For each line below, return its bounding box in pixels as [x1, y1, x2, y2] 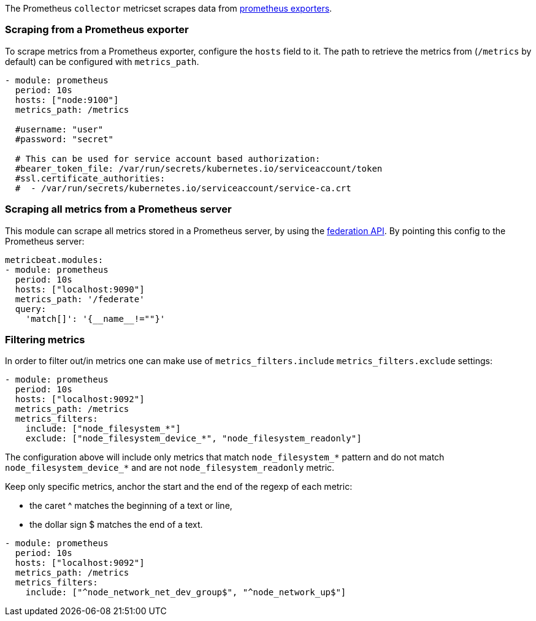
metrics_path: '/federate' [15, 294, 145, 304]
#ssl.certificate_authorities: [15, 173, 166, 183]
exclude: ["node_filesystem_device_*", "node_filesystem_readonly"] [25, 433, 362, 444]
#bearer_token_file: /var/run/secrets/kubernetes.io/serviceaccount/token [15, 163, 383, 173]
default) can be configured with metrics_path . [5, 56, 199, 67]
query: [15, 303, 47, 314]
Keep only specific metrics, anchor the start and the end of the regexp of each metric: [5, 481, 353, 492]
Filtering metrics [5, 333, 85, 346]
